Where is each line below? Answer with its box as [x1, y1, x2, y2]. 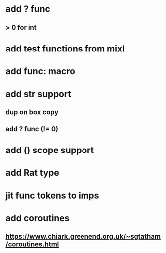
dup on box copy [5, 108, 59, 116]
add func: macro [5, 65, 75, 77]
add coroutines [5, 212, 70, 224]
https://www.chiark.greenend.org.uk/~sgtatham [5, 232, 161, 241]
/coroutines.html [5, 240, 59, 249]
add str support [5, 88, 71, 100]
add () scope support [5, 145, 94, 156]
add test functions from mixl [5, 43, 125, 54]
